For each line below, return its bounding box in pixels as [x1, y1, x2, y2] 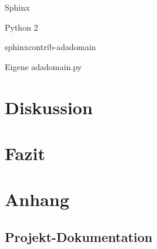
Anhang [5, 187, 69, 211]
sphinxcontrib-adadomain [5, 41, 96, 53]
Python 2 [5, 21, 38, 33]
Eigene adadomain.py [5, 60, 82, 72]
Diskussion [5, 95, 93, 119]
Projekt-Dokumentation [5, 227, 153, 245]
